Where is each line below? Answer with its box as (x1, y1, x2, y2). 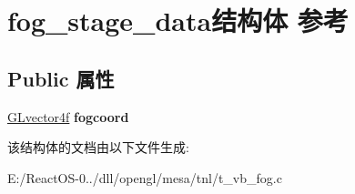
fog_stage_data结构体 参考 (7, 2, 349, 39)
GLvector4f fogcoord (7, 107, 129, 126)
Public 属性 (7, 64, 115, 92)
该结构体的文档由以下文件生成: (7, 138, 189, 157)
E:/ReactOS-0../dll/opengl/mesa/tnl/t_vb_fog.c (7, 168, 282, 187)
